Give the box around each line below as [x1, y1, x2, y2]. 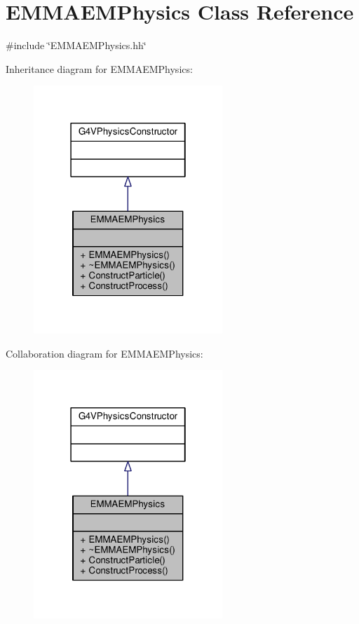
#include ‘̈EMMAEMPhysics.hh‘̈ [6, 38, 147, 53]
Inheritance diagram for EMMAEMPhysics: [6, 61, 193, 76]
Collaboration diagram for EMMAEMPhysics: [6, 346, 203, 360]
